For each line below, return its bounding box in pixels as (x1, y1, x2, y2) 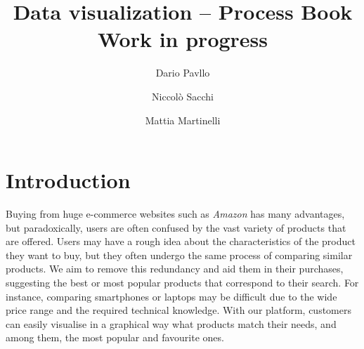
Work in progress (97, 25, 268, 53)
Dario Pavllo (155, 65, 210, 80)
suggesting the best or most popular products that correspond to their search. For (6, 275, 359, 289)
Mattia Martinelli (145, 112, 221, 127)
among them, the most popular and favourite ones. (6, 330, 224, 345)
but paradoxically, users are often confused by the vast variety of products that (6, 220, 346, 235)
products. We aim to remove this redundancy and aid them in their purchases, (6, 261, 344, 276)
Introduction (6, 166, 131, 195)
